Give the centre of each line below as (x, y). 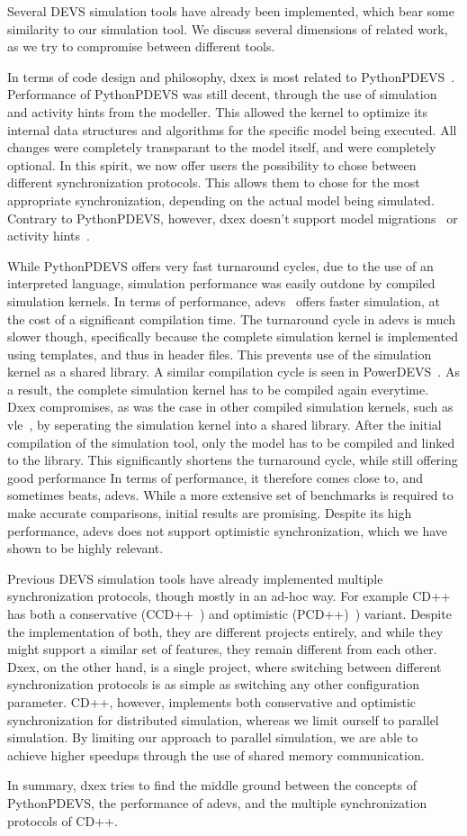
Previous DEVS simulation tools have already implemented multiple (195, 578)
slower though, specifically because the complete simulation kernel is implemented (233, 336)
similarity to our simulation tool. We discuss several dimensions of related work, (228, 28)
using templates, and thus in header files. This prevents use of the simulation (220, 354)
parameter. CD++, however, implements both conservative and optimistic (212, 701)
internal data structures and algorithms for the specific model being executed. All (232, 129)
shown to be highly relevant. (85, 548)
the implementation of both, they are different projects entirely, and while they (225, 631)
